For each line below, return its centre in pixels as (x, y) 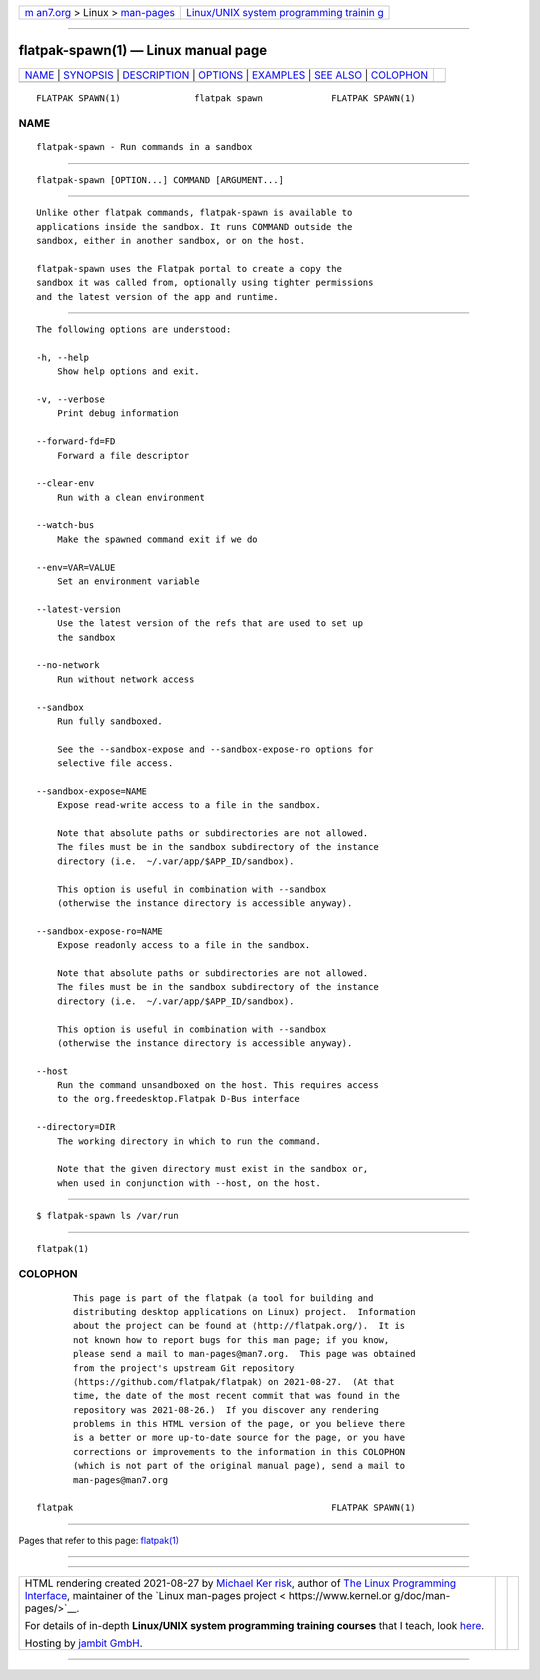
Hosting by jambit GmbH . (84, 1643)
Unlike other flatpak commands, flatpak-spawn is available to (194, 213)
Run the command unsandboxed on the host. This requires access (217, 1085)
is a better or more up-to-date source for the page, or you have (239, 1438)
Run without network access (125, 679)
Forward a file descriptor (123, 455)
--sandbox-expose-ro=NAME (100, 931)
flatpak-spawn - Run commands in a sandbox (144, 147)
